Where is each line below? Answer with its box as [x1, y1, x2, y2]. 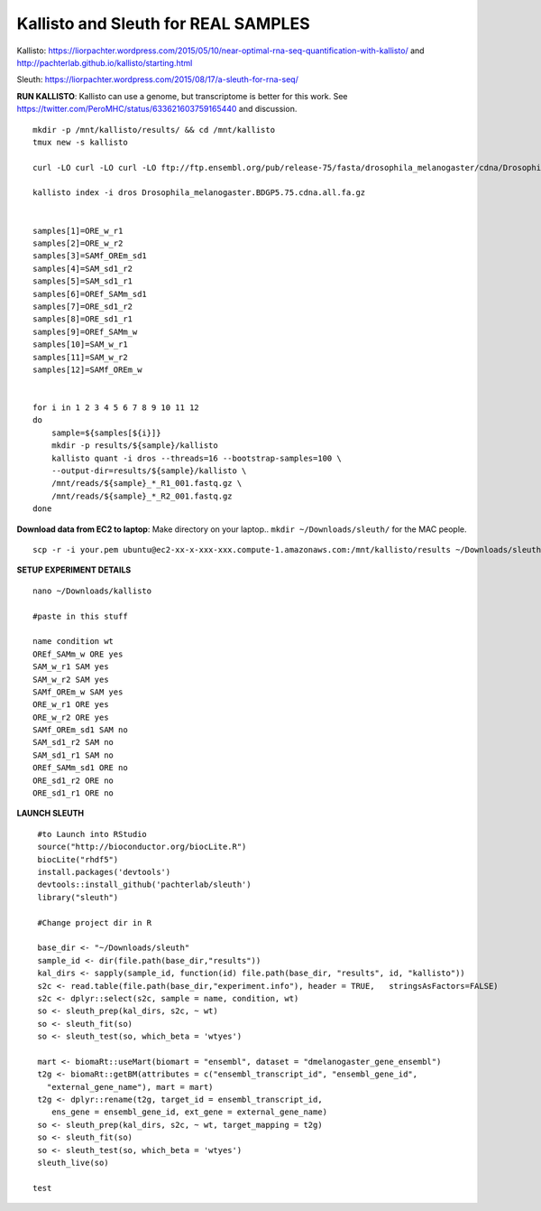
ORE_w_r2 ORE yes [32, 712, 109, 722]
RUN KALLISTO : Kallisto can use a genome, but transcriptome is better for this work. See [16, 90, 348, 101]
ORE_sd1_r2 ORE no [32, 775, 115, 786]
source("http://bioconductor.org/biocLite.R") [37, 842, 247, 852]
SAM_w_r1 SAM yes [32, 662, 109, 672]
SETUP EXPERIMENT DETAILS [16, 564, 132, 575]
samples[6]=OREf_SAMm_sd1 [32, 289, 148, 299]
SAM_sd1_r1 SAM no [32, 750, 115, 760]
